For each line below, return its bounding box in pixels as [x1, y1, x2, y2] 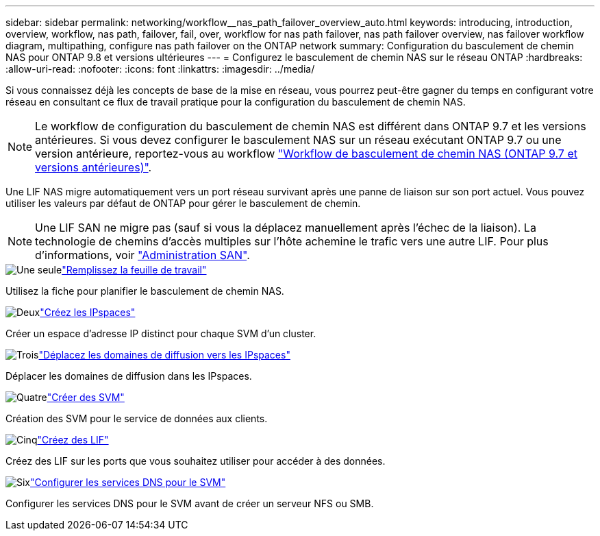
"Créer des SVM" [47, 391, 125, 403]
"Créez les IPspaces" [40, 306, 136, 318]
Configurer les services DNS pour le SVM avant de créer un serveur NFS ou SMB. [5, 498, 374, 509]
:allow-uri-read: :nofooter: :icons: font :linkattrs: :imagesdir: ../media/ [5, 63, 315, 75]
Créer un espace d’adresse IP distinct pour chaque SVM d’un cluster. [5, 328, 316, 339]
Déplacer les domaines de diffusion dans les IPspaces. [5, 370, 252, 382]
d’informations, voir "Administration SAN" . [35, 248, 250, 262]
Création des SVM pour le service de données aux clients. [5, 413, 268, 424]
